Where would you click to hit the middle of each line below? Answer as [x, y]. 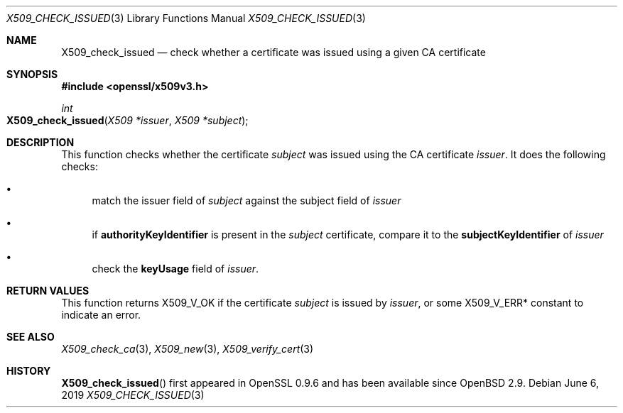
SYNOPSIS [32, 74]
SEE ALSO [31, 337]
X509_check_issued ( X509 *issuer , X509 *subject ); [128, 120]
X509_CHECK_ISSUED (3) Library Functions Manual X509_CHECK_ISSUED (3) [186, 18]
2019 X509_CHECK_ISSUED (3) [133, 395]
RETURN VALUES [48, 291]
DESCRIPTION [40, 142]
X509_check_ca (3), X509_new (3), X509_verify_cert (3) [188, 349]
